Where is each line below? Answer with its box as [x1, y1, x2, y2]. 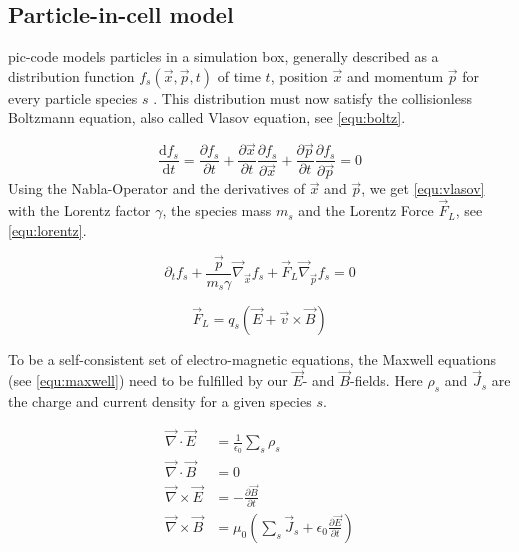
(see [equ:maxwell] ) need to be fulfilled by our [8, 370, 288, 391]
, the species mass [162, 200, 272, 221]
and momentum [346, 65, 444, 86]
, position [270, 65, 328, 86]
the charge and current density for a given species [8, 391, 312, 412]
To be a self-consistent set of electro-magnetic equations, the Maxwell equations [8, 348, 497, 369]
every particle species [8, 87, 138, 108]
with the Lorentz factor [8, 200, 151, 221]
